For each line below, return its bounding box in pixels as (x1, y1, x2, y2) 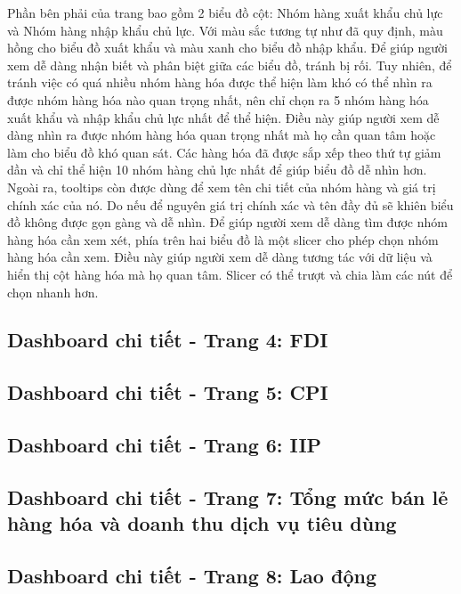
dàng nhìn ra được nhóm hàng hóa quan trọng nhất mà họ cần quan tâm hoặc (7, 126, 436, 144)
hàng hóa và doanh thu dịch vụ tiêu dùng (7, 509, 397, 537)
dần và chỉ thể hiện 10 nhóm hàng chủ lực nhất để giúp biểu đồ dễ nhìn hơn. (7, 160, 427, 179)
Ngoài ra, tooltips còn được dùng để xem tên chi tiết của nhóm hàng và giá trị (7, 177, 436, 196)
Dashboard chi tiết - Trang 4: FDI (7, 326, 328, 354)
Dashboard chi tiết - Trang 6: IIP (7, 431, 322, 459)
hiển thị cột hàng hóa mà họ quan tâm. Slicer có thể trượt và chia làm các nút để (7, 264, 453, 283)
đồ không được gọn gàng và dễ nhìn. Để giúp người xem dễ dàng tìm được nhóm (7, 213, 448, 232)
